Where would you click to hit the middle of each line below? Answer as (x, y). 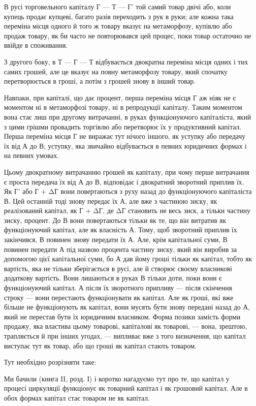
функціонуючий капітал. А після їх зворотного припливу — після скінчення (118, 288)
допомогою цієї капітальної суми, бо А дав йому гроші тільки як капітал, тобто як (128, 259)
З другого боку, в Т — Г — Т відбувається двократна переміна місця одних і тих (126, 61)
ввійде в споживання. (36, 45)
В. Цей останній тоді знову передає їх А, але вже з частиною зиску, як (111, 201)
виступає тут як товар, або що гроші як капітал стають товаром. (100, 345)
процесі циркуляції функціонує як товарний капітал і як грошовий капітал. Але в (126, 388)
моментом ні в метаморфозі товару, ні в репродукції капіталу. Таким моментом (123, 107)
